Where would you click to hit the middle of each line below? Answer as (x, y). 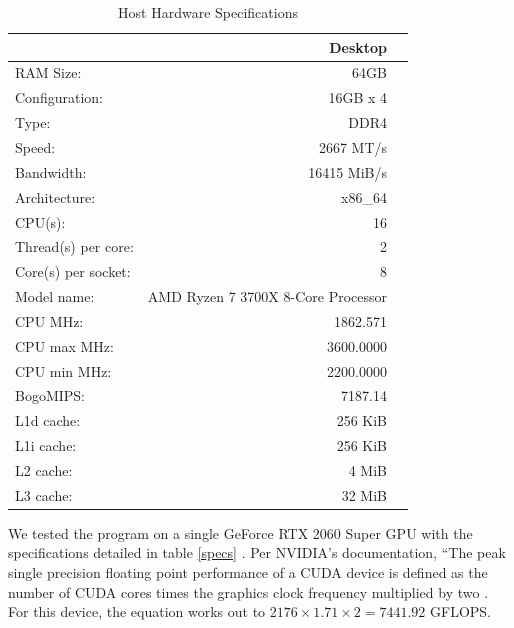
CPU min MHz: (63, 370)
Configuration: (59, 97)
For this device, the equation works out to (137, 611)
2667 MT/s (353, 146)
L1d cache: (48, 420)
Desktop (358, 46)
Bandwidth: (51, 171)
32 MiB (364, 494)
